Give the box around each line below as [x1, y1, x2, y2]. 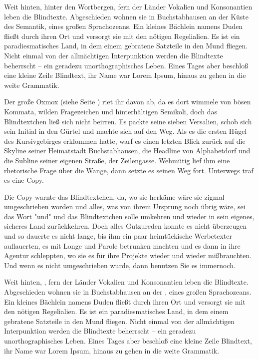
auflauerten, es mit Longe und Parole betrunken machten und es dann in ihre [4, 240, 241, 251]
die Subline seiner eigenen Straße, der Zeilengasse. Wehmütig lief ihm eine [4, 155, 230, 165]
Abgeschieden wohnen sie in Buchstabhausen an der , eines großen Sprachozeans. [4, 287, 252, 297]
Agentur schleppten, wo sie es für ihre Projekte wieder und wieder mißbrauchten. [4, 250, 252, 261]
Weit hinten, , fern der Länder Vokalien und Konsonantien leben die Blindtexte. [4, 277, 249, 287]
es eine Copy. [4, 175, 44, 185]
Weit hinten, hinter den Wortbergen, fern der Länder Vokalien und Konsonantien [4, 1, 253, 11]
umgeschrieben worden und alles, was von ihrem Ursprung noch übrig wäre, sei [4, 201, 246, 212]
